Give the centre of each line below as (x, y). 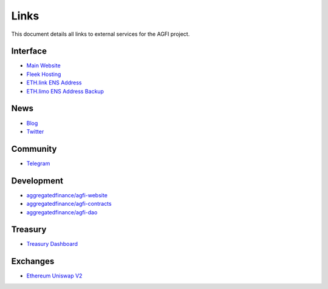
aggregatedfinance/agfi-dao (62, 212)
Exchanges (33, 261)
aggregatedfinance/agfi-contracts (69, 204)
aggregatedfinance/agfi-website (67, 195)
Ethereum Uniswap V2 (54, 276)
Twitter (35, 131)
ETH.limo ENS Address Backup (65, 91)
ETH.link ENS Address (54, 83)
